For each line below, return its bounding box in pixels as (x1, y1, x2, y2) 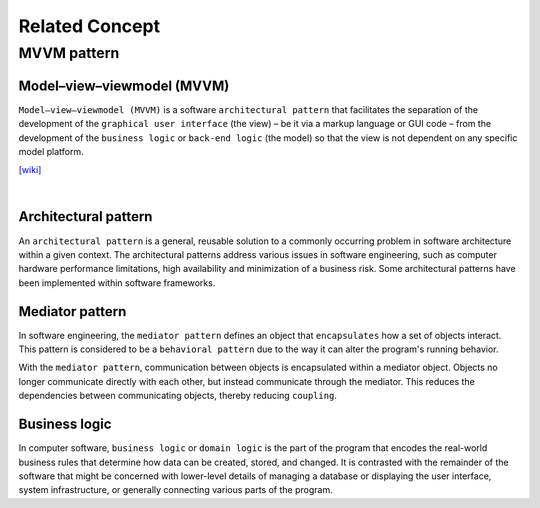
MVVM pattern (18, 44, 120, 62)
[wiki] (18, 164, 42, 176)
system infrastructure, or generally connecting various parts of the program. (18, 484, 334, 496)
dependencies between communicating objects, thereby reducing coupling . (18, 390, 337, 402)
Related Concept (18, 15, 160, 37)
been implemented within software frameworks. (18, 276, 216, 289)
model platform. (18, 145, 84, 157)
